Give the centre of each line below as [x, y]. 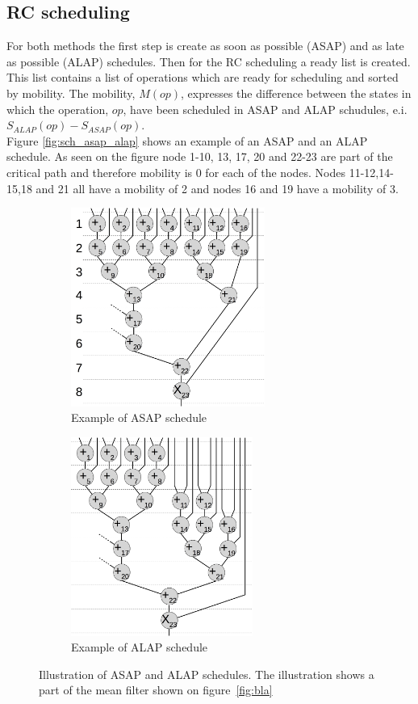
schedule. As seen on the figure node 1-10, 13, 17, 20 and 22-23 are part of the [200, 156]
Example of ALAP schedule [140, 647]
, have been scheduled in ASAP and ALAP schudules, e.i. [265, 109]
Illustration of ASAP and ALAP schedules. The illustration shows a [207, 674]
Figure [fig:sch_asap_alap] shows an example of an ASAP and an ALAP [187, 140]
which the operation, [58, 109]
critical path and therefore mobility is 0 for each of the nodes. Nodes [176, 172]
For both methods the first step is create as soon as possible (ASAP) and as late [205, 46]
